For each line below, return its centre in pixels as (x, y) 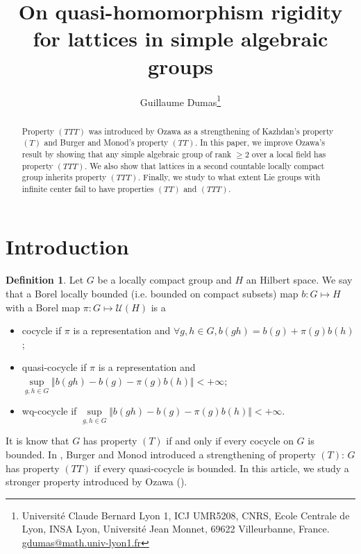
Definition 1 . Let (45, 280)
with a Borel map (43, 307)
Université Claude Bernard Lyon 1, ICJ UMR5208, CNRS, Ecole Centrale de (186, 515)
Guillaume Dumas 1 (180, 101)
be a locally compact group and (165, 280)
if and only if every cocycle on (230, 441)
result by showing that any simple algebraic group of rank (127, 154)
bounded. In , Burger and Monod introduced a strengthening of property (161, 455)
